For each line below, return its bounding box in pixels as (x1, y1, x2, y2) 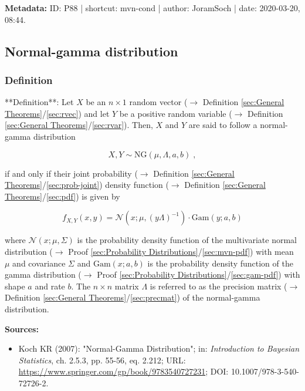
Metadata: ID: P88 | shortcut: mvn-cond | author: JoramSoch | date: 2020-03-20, (5, 2, 300, 14)
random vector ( (129, 96, 188, 108)
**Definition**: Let (5, 96, 74, 108)
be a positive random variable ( (119, 107, 232, 119)
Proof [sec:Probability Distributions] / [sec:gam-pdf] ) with (97, 268, 300, 281)
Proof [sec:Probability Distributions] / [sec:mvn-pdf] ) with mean (68, 245, 294, 257)
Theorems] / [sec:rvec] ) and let (5, 107, 110, 119)
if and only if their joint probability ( (5, 167, 138, 179)
